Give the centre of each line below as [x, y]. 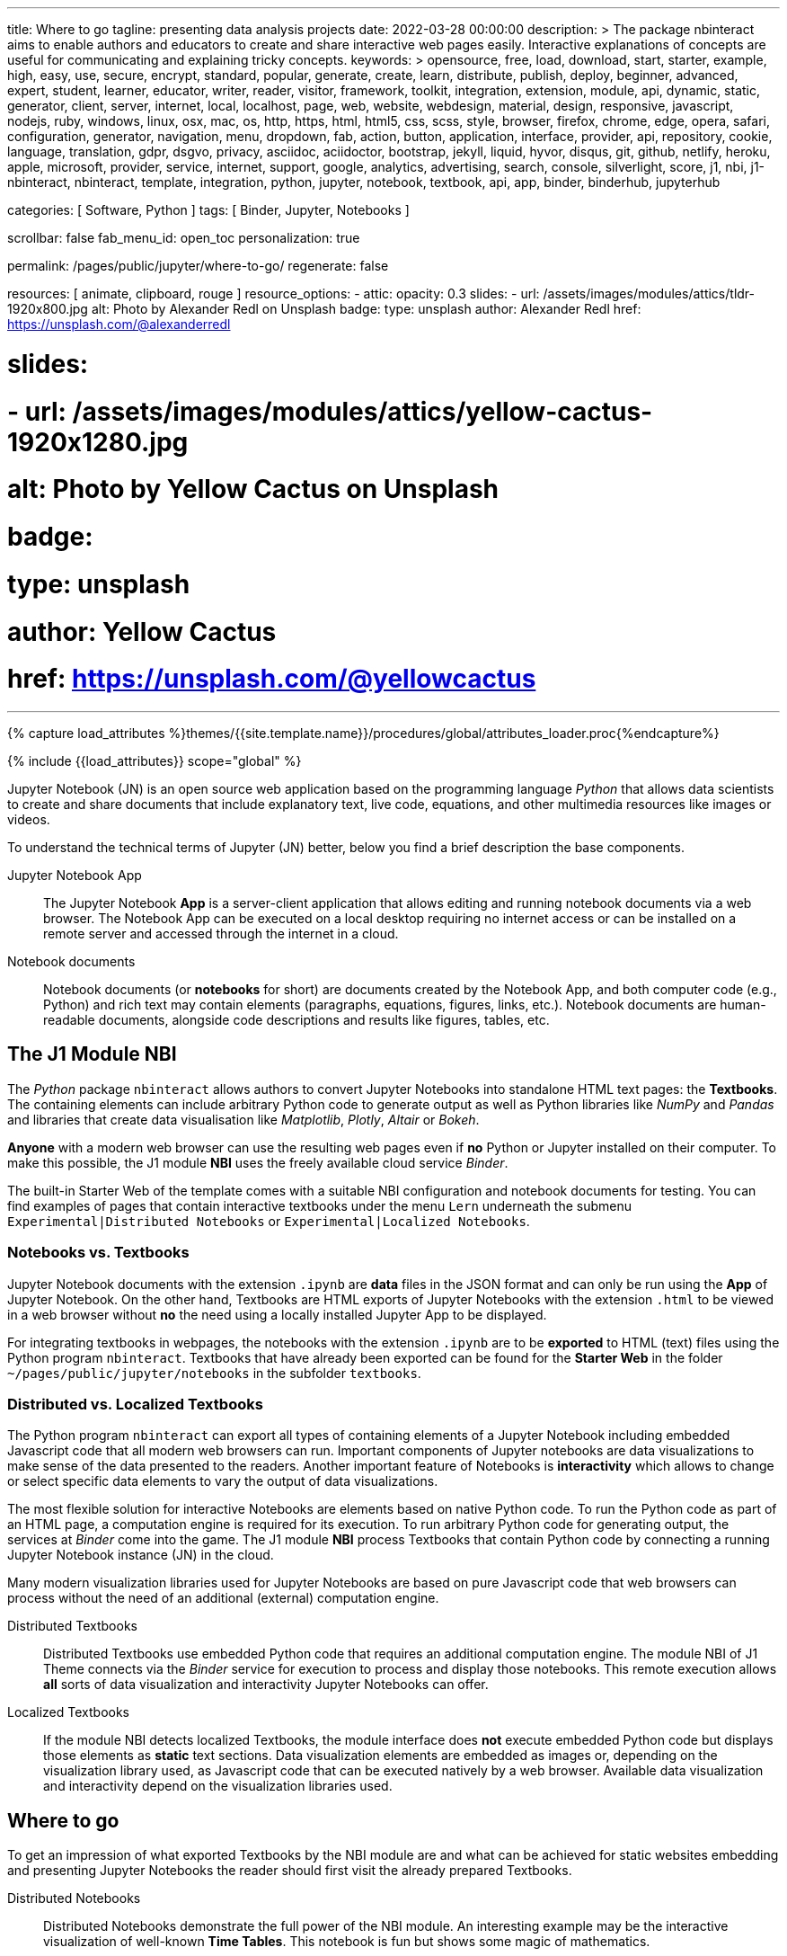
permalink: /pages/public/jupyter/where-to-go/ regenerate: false [198, 266]
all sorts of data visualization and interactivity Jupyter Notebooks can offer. [266, 1685]
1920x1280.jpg [98, 442]
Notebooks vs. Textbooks [98, 1253]
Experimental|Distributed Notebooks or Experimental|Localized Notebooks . [269, 1221]
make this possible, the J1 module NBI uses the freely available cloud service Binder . [258, 1162]
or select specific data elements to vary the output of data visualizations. [223, 1481]
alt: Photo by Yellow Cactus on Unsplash [253, 489]
